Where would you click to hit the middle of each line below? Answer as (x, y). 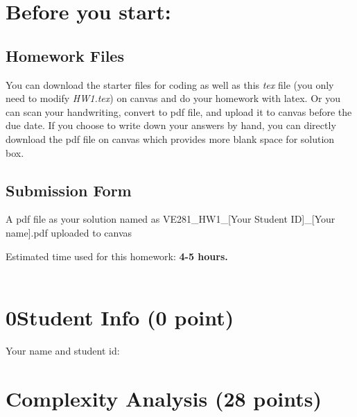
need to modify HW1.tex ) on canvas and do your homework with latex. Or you (173, 98)
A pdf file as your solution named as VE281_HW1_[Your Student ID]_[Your (171, 219)
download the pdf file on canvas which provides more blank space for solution (170, 138)
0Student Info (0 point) (120, 317)
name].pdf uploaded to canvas (69, 232)
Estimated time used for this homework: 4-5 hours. (117, 256)
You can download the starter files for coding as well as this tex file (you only (170, 84)
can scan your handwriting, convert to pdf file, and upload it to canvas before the (179, 111)
